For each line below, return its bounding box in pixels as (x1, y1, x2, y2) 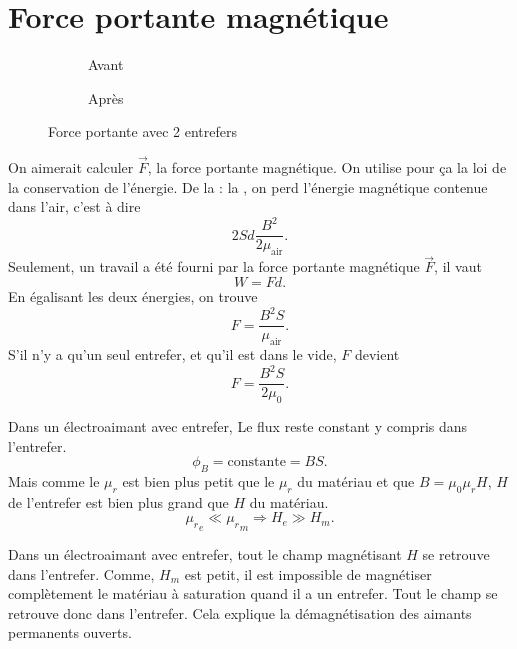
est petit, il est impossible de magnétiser (184, 563, 432, 584)
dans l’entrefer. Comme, (8, 563, 155, 584)
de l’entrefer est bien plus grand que (8, 491, 229, 512)
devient (354, 344, 400, 365)
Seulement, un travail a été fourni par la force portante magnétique (8, 256, 420, 277)
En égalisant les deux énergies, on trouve (8, 286, 258, 307)
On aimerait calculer (8, 157, 134, 178)
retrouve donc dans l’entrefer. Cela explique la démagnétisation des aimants (8, 602, 472, 623)
